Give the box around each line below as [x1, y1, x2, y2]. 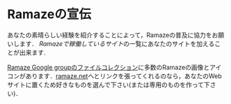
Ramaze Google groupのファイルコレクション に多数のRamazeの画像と [7, 63, 210, 71]
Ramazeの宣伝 [7, 6, 92, 22]
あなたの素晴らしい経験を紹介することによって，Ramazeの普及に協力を [7, 31, 212, 39]
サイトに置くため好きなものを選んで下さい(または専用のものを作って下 [7, 80, 210, 89]
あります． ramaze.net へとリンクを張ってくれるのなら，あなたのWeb [25, 71, 223, 80]
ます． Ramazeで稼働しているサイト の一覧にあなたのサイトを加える [19, 39, 215, 47]
